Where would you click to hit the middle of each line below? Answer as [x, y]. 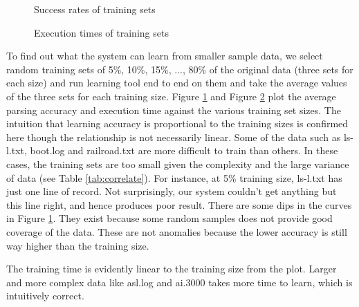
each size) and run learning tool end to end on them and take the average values [177, 83]
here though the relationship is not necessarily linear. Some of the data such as [174, 137]
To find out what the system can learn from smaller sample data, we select [165, 56]
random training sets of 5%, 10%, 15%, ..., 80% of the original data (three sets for [180, 69]
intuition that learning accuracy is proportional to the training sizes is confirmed [177, 123]
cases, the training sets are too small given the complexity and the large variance [178, 164]
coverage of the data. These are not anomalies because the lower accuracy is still [177, 231]
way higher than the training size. [78, 245]
